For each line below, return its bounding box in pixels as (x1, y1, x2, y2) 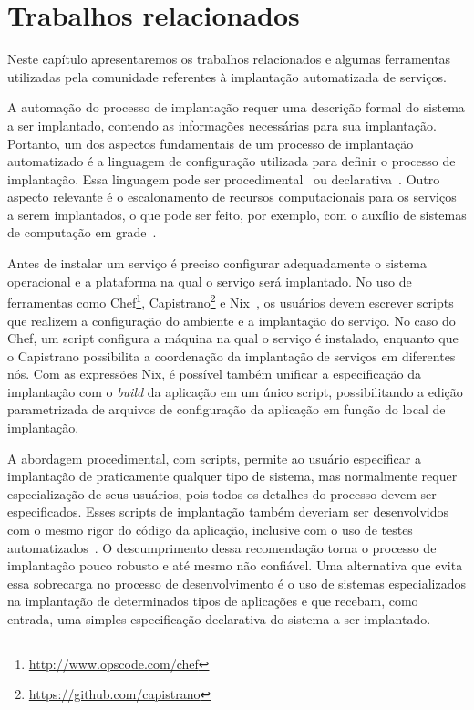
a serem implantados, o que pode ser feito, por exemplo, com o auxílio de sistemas (7, 204, 467, 224)
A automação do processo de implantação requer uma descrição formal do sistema (7, 98, 465, 117)
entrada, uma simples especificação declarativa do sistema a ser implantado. (7, 610, 431, 628)
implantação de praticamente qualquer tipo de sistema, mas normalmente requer (7, 466, 458, 486)
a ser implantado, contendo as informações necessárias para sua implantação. (7, 115, 437, 134)
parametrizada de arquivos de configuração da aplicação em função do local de (7, 400, 446, 419)
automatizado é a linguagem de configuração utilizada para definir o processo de (7, 151, 456, 171)
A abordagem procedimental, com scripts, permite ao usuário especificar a (7, 448, 421, 467)
